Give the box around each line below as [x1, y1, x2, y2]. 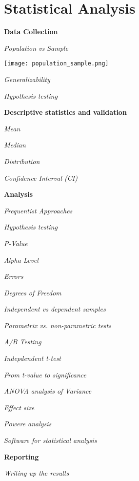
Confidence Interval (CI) [4, 172, 78, 183]
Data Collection [4, 26, 58, 37]
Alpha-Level [4, 254, 39, 265]
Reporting [4, 451, 39, 461]
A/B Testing [4, 336, 41, 347]
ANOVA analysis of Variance [4, 386, 92, 396]
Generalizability [4, 74, 50, 84]
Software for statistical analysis [4, 435, 97, 445]
